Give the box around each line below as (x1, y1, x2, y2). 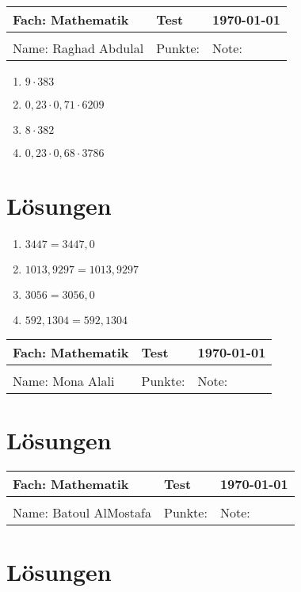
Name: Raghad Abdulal (13, 39, 144, 57)
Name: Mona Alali (13, 372, 115, 391)
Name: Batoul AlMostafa (13, 503, 151, 522)
